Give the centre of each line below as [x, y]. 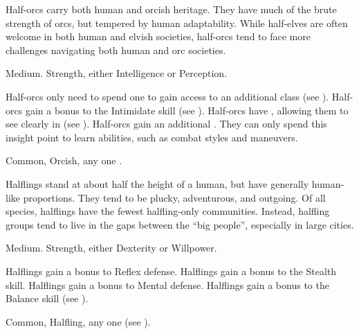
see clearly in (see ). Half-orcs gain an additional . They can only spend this [166, 124]
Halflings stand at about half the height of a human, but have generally [157, 183]
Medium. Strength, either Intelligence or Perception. [117, 73]
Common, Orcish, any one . [64, 160]
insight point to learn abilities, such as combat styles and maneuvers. [152, 137]
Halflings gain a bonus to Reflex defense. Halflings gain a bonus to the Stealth [171, 271]
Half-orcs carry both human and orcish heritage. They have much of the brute [171, 9]
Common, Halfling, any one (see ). [78, 321]
